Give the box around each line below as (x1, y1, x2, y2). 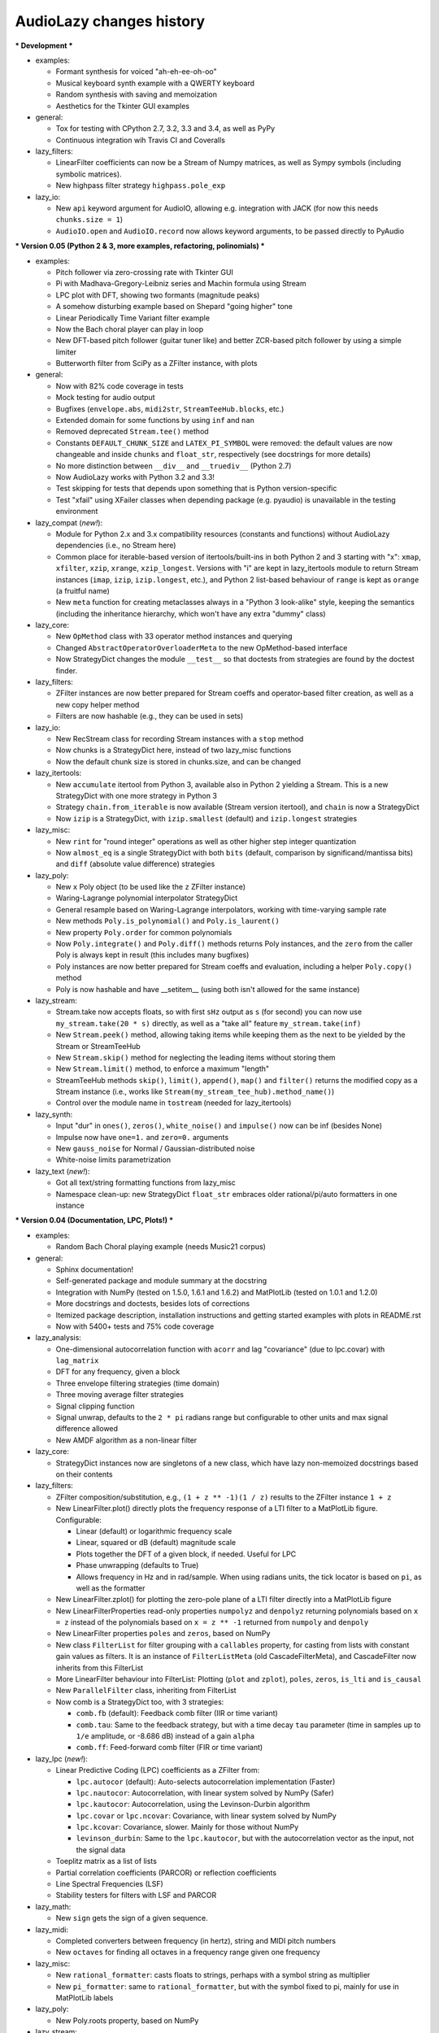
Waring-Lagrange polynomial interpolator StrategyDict (55, 893, 238, 903)
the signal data (76, 1844, 126, 1854)
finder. (55, 665, 78, 675)
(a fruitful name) (55, 586, 110, 595)
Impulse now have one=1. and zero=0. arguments (55, 1132, 229, 1142)
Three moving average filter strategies (55, 1390, 185, 1400)
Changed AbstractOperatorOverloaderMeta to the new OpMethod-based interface (55, 642, 348, 652)
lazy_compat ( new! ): (35, 517, 103, 528)
